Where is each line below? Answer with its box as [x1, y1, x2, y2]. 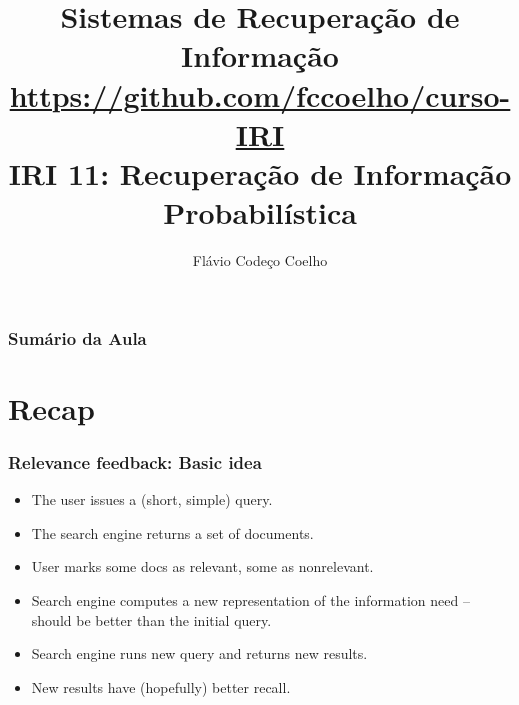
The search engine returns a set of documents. [31, 522, 314, 543]
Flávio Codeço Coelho [192, 250, 328, 271]
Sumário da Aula [8, 325, 147, 350]
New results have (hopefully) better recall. [31, 676, 291, 697]
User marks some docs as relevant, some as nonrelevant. [31, 556, 374, 577]
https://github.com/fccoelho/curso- [9, 74, 511, 115]
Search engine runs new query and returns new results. [31, 643, 368, 664]
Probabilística [163, 192, 357, 233]
